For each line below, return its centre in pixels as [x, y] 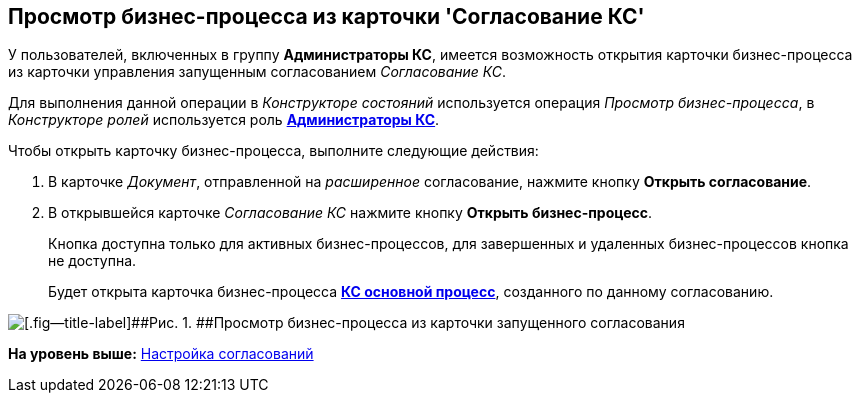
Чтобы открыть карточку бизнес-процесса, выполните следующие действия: [273, 151]
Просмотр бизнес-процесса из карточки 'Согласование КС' [326, 16]
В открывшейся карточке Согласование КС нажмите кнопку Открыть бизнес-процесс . [350, 213]
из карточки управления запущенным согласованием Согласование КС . [257, 72]
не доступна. [92, 261]
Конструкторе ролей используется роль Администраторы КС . [224, 120]
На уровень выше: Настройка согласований [161, 354]
